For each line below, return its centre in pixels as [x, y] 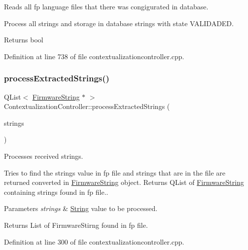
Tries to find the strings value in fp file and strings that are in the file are [115, 172]
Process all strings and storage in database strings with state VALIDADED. [119, 23]
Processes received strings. [44, 156]
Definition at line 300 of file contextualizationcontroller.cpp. [94, 241]
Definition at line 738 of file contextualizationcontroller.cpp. [94, 56]
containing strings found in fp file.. [56, 192]
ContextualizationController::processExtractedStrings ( [87, 106]
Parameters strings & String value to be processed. [81, 208]
